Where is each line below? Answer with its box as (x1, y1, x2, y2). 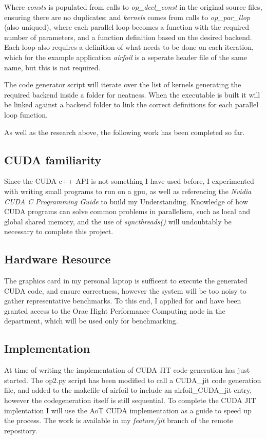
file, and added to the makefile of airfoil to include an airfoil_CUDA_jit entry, (4, 385, 252, 395)
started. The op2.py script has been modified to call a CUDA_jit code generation (4, 374, 261, 385)
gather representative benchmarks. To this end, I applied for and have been (4, 295, 241, 306)
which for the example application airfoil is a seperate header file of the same (4, 51, 247, 62)
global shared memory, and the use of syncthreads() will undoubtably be (4, 216, 232, 226)
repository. (4, 425, 37, 435)
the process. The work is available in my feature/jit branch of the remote (4, 415, 233, 426)
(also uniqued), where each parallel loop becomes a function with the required (4, 22, 250, 32)
